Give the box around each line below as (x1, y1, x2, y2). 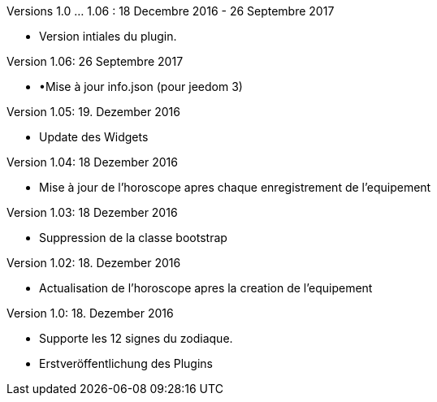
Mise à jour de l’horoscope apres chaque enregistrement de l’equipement (39, 180, 431, 194)
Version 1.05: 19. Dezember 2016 (6, 105, 180, 119)
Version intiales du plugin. (39, 29, 177, 43)
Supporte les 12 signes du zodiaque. (39, 331, 233, 345)
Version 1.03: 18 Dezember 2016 (6, 205, 178, 219)
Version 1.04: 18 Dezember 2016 (6, 155, 178, 169)
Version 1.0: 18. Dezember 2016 (6, 306, 174, 320)
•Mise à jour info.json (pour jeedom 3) (39, 80, 243, 93)
